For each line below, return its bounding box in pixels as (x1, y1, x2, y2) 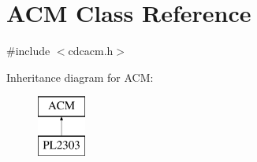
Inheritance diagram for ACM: (6, 68, 154, 85)
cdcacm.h (68, 42, 114, 59)
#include (6, 42, 50, 59)
